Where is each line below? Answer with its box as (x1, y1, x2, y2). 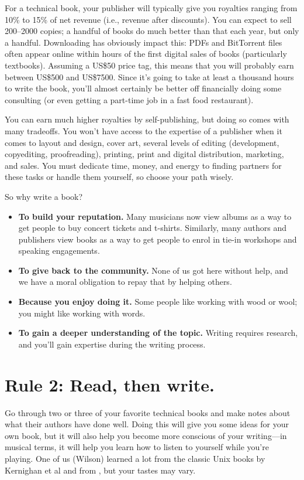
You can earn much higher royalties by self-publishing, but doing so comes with (5, 113, 289, 125)
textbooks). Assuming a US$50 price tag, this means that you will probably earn (5, 59, 294, 71)
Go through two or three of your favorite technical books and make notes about (5, 406, 291, 418)
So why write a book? (5, 190, 83, 202)
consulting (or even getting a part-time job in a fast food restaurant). (5, 93, 254, 105)
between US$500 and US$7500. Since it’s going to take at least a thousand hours (5, 70, 294, 83)
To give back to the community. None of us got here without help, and (18, 264, 288, 276)
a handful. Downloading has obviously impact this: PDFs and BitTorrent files (5, 36, 282, 48)
